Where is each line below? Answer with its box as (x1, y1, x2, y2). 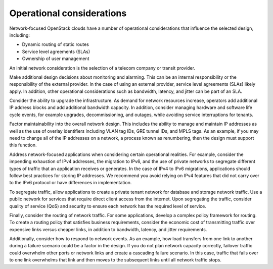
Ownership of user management (22, 56, 89, 62)
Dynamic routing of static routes (22, 41, 89, 47)
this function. (9, 142, 37, 148)
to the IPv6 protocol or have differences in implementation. (9, 180, 132, 186)
